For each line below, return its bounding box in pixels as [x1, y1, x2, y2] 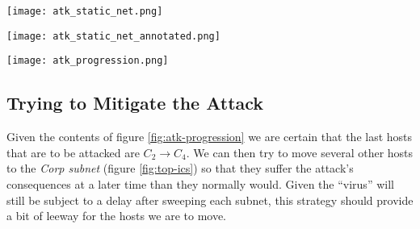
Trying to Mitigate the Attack [6, 90, 264, 115]
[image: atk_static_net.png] [6, 6, 163, 17]
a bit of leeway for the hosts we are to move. [6, 207, 227, 224]
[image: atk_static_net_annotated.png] [6, 30, 220, 42]
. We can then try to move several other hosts [186, 144, 414, 160]
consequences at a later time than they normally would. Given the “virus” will [6, 175, 394, 192]
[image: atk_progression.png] [6, 55, 169, 67]
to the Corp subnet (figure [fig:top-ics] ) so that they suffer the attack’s [6, 160, 354, 177]
